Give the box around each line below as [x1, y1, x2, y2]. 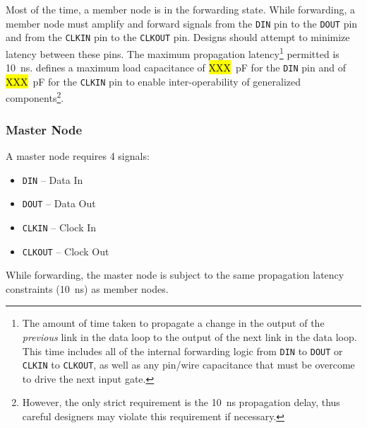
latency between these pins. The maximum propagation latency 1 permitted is [6, 44, 339, 61]
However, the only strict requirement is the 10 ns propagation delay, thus [22, 395, 340, 410]
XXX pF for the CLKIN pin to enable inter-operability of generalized [6, 74, 301, 88]
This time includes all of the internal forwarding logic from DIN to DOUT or [22, 343, 343, 358]
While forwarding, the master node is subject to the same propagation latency [6, 267, 344, 282]
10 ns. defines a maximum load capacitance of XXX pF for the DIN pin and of [6, 60, 346, 75]
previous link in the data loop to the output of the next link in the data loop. [22, 329, 357, 344]
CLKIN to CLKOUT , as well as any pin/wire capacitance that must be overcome [22, 357, 355, 372]
